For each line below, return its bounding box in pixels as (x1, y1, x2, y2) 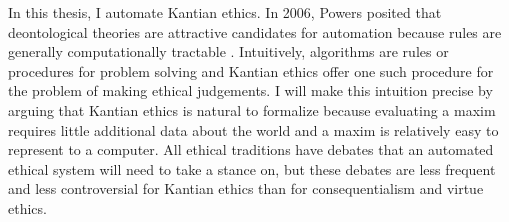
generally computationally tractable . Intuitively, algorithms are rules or (8, 41, 449, 62)
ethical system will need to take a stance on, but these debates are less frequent (8, 158, 496, 179)
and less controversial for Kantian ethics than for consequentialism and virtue (8, 178, 484, 199)
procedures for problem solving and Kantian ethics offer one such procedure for (8, 60, 494, 81)
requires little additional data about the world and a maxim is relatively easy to (8, 119, 499, 140)
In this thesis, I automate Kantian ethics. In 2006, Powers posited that (8, 2, 442, 22)
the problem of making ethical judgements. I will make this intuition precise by (8, 80, 493, 101)
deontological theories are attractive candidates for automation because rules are (8, 21, 502, 42)
